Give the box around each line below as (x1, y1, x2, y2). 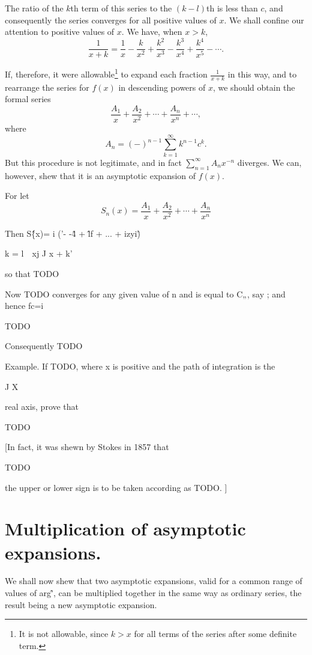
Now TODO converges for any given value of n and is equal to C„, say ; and (5, 287, 286, 300)
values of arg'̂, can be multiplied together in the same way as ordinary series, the (5, 586, 302, 599)
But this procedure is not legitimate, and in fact (5, 156, 182, 168)
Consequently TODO (5, 340, 83, 352)
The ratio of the (5, 2, 64, 14)
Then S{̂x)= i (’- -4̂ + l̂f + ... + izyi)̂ (5, 227, 140, 239)
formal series (5, 93, 51, 105)
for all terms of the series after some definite (134, 627, 297, 640)
